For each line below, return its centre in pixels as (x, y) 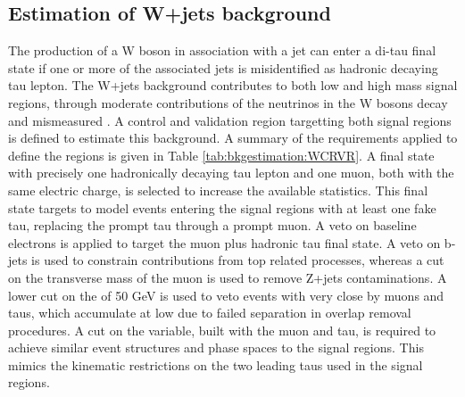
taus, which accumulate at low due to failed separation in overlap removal (210, 313)
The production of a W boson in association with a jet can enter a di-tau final (222, 50)
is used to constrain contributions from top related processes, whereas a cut (238, 260)
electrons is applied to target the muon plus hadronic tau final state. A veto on (224, 242)
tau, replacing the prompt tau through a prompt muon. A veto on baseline (212, 225)
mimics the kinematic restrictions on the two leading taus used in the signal (216, 364)
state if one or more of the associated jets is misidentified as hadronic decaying (223, 67)
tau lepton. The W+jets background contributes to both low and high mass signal (233, 85)
